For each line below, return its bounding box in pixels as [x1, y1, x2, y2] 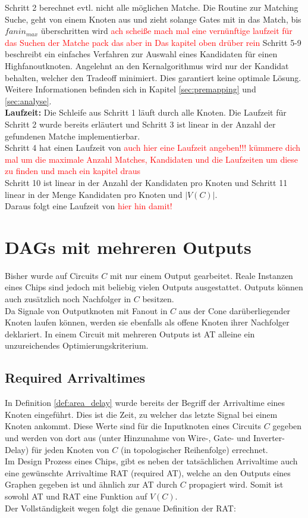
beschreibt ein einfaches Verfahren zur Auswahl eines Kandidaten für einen [5, 48, 278, 60]
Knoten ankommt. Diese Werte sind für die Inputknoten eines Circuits [5, 420, 262, 432]
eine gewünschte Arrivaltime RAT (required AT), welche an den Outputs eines [5, 466, 291, 479]
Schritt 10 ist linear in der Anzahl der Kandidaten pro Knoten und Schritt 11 [5, 176, 288, 188]
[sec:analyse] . [5, 94, 52, 107]
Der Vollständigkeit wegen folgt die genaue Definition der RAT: [5, 501, 236, 514]
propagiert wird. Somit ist [188, 478, 284, 491]
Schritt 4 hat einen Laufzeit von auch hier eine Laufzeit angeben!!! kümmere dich [5, 141, 301, 154]
